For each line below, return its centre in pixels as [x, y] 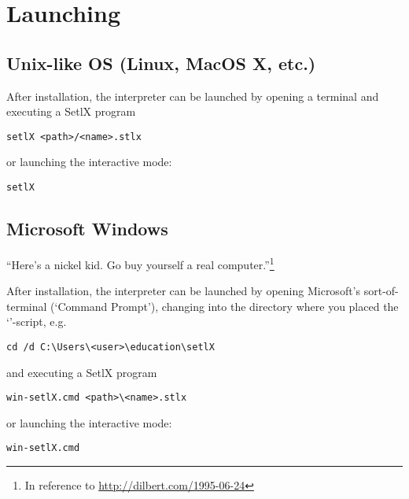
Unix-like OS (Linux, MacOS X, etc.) [161, 63]
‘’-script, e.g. [37, 322]
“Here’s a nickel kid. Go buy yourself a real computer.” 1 [140, 263]
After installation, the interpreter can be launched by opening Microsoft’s [184, 291]
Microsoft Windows [87, 229]
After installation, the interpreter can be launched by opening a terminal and [193, 96]
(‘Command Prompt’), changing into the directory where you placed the [225, 306]
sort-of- [381, 291]
